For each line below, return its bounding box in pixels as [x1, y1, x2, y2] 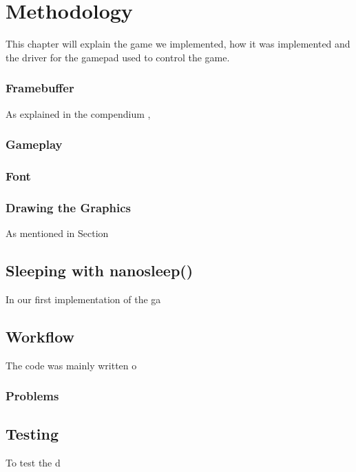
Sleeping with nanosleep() [6, 260, 193, 281]
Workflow [6, 325, 75, 347]
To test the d [6, 455, 61, 470]
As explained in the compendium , [6, 106, 151, 121]
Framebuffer [6, 79, 74, 96]
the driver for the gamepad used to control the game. [6, 50, 230, 64]
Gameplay [6, 136, 63, 153]
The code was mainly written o [6, 358, 137, 372]
